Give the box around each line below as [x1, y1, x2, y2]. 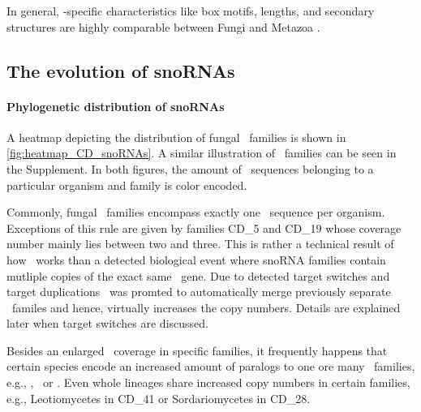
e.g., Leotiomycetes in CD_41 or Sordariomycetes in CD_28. [6, 389, 311, 406]
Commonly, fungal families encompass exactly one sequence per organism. [6, 204, 385, 221]
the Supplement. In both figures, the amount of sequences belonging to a [6, 160, 374, 177]
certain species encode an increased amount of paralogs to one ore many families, [6, 358, 415, 375]
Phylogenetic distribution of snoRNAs [6, 97, 225, 114]
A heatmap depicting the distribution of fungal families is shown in [6, 128, 346, 145]
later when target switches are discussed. [6, 315, 208, 332]
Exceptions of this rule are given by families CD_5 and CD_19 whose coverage [6, 219, 402, 236]
